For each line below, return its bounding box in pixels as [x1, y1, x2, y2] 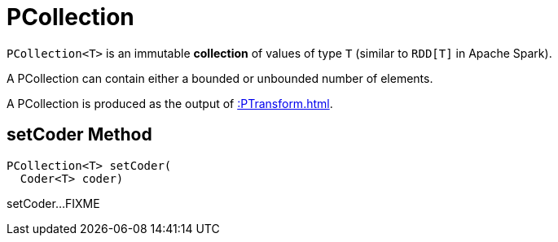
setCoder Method [7, 124, 152, 145]
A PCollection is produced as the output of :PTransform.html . [7, 96, 333, 110]
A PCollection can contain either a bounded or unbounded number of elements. [7, 71, 433, 85]
